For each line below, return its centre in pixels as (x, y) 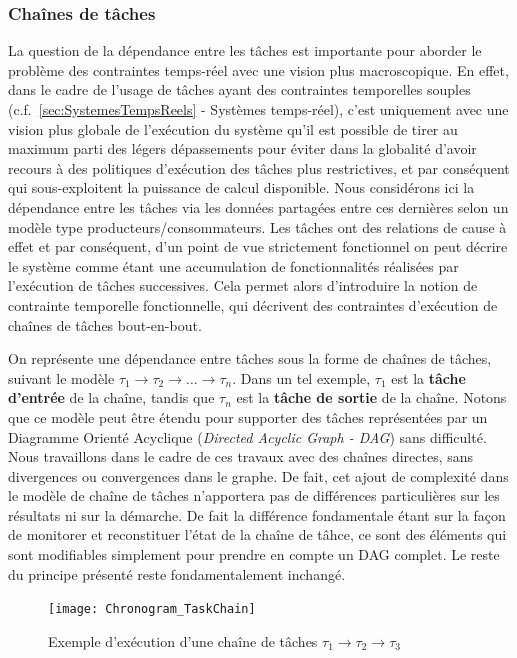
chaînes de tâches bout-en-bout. (105, 324)
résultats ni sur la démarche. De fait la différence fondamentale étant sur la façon (257, 514)
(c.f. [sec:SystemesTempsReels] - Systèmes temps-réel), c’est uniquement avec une (258, 109)
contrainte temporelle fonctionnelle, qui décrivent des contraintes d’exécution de (253, 304)
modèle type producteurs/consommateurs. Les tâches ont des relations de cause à (257, 226)
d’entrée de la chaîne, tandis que (111, 397)
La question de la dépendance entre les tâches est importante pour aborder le (245, 50)
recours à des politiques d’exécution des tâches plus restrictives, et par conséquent (259, 167)
